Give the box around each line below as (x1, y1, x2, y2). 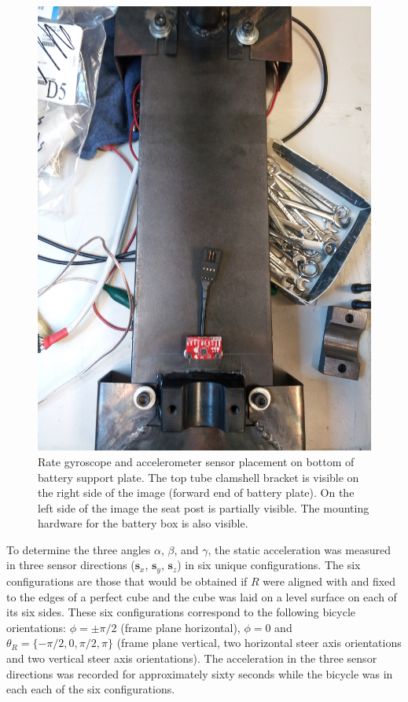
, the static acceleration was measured (208, 541, 391, 557)
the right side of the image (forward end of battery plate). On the (38, 484, 355, 501)
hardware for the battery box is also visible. (38, 515, 248, 531)
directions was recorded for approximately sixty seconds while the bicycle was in (6, 665, 393, 682)
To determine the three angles (6, 541, 151, 557)
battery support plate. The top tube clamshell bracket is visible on (38, 469, 359, 485)
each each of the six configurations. (6, 681, 175, 697)
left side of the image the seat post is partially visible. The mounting (38, 499, 369, 516)
